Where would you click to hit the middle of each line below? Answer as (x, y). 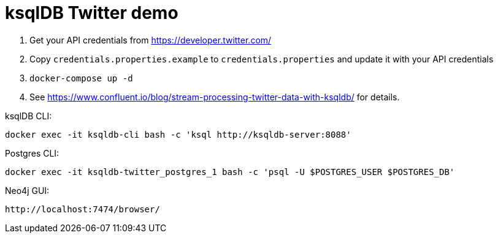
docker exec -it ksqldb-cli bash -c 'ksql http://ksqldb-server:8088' (178, 134)
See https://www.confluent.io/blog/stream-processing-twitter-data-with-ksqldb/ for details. (215, 97)
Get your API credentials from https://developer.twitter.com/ (151, 40)
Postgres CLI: (32, 153)
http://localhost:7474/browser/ (82, 209)
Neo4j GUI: (27, 190)
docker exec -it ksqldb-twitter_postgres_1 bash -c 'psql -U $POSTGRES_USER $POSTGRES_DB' (230, 172)
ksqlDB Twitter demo (92, 13)
